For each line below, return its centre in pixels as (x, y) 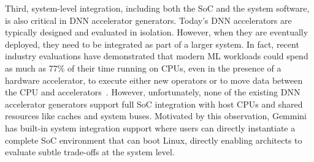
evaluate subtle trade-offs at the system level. (90, 152)
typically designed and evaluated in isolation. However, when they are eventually (157, 32)
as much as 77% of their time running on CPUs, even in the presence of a (143, 68)
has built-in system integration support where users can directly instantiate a (150, 127)
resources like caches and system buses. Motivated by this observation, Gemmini (156, 116)
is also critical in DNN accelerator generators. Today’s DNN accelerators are (148, 20)
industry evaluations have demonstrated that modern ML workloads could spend (157, 56)
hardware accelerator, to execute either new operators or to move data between (154, 80)
